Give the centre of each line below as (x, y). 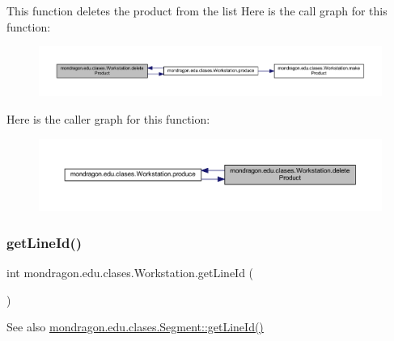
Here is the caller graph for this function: (108, 118)
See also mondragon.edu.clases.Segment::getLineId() (135, 327)
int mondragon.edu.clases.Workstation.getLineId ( (130, 273)
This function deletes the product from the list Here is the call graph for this (197, 11)
